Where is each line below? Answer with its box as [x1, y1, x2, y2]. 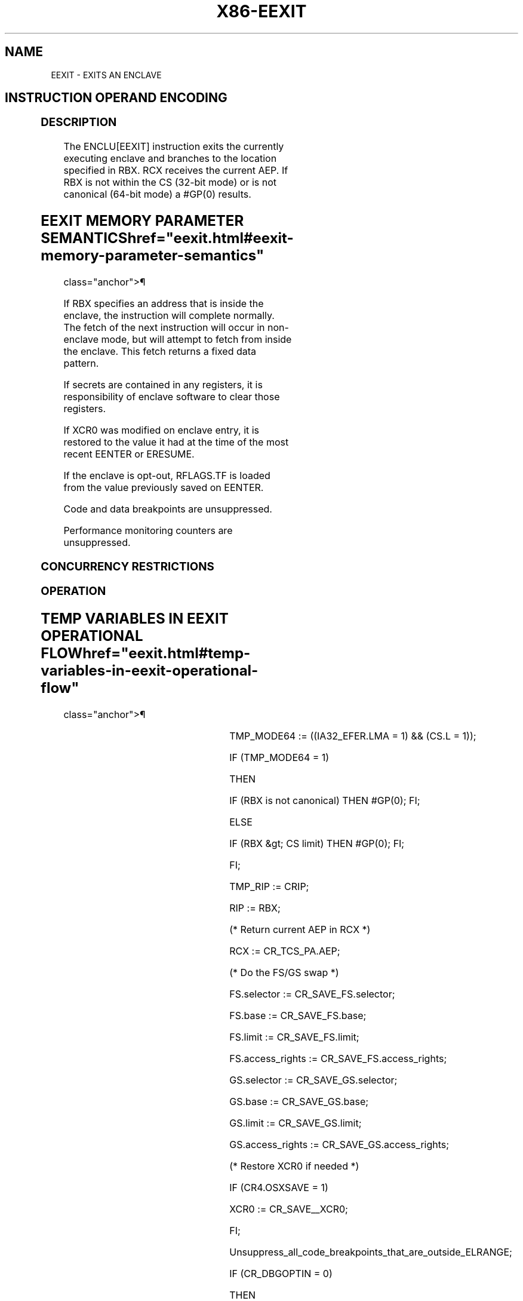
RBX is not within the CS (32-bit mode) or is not [63, 176, 277, 189]
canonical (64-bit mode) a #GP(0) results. [63, 188, 251, 201]
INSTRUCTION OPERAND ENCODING [5, 90, 227, 106]
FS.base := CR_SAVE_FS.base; [229, 1009, 367, 1022]
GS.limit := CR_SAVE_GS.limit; [229, 1117, 362, 1130]
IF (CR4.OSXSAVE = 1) [229, 1182, 328, 1194]
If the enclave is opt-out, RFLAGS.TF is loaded [63, 469, 270, 481]
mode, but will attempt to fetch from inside [101, 333, 292, 345]
